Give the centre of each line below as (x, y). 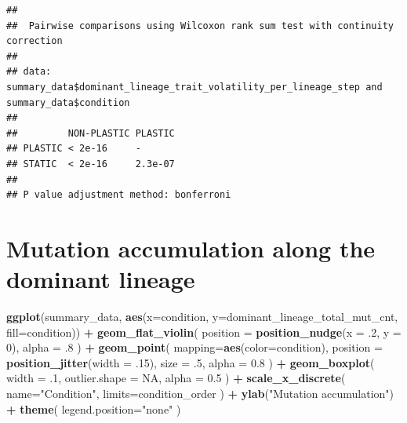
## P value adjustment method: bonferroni (119, 195)
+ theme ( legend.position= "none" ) (94, 408)
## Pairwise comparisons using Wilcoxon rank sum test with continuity (200, 26)
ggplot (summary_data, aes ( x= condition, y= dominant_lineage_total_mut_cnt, (202, 317)
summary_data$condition (68, 102)
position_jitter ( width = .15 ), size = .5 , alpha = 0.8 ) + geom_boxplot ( (191, 362)
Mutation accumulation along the (191, 248)
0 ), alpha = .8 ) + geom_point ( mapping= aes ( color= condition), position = (194, 347)
